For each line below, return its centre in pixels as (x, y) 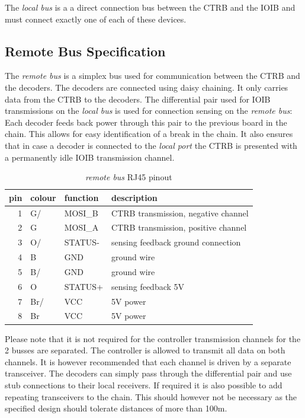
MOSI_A (81, 227)
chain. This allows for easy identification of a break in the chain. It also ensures (149, 134)
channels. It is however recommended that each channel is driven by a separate (148, 361)
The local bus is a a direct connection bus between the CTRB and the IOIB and (150, 7)
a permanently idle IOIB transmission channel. (90, 157)
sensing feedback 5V (148, 286)
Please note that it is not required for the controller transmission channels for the (153, 338)
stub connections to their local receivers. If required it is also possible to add (144, 385)
